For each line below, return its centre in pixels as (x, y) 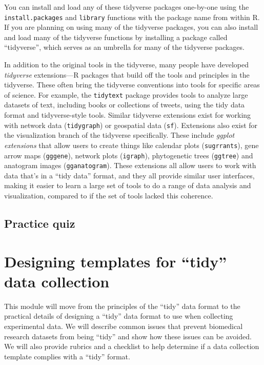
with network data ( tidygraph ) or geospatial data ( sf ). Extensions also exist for (131, 125)
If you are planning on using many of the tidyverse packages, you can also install (131, 27)
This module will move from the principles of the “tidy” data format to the (122, 306)
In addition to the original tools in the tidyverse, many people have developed (127, 65)
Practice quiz (40, 223)
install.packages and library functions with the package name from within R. (132, 17)
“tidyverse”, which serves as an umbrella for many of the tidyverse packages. (124, 47)
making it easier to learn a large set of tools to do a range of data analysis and (128, 185)
